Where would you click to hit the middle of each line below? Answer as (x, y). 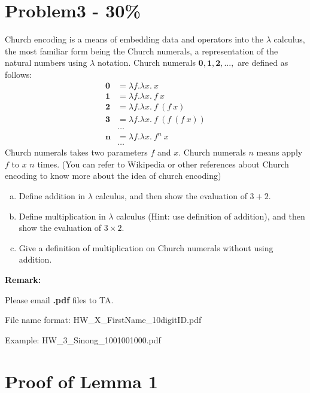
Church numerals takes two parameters (76, 152)
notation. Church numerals (147, 63)
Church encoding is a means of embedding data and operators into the (134, 39)
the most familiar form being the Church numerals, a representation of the (142, 51)
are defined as (263, 63)
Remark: (23, 279)
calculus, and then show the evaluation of (171, 196)
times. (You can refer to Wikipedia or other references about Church (163, 164)
